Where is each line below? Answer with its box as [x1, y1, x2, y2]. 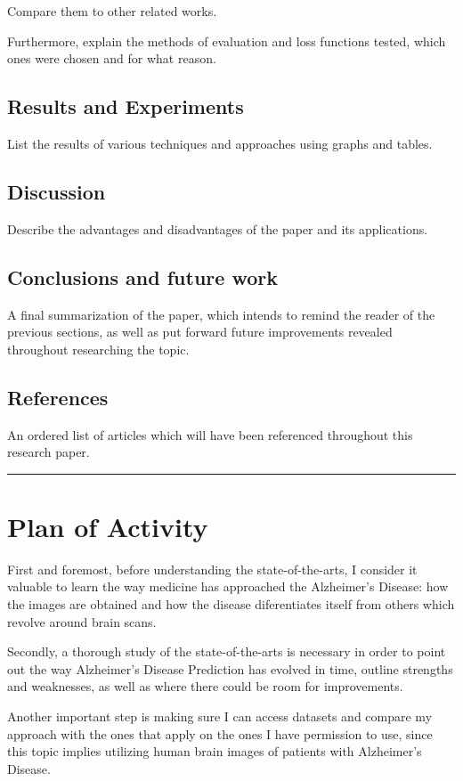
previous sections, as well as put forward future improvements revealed [7, 322, 393, 341]
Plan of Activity [7, 508, 208, 544]
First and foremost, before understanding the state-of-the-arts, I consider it [7, 559, 418, 578]
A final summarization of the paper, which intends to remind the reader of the [7, 305, 435, 323]
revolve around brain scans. [7, 612, 157, 630]
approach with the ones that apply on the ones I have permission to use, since [7, 724, 433, 743]
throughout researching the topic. [7, 339, 190, 358]
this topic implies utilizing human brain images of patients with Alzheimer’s [7, 742, 422, 761]
